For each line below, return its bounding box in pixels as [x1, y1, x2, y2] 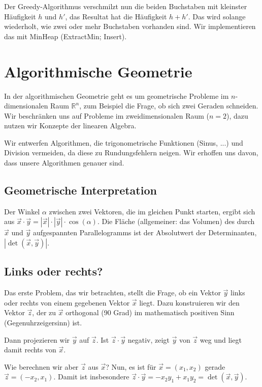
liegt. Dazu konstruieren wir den [139, 297, 240, 308]
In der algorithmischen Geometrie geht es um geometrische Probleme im [4, 90, 229, 101]
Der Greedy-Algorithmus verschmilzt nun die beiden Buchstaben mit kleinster [4, 1, 247, 11]
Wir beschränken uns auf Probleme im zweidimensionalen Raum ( [4, 110, 210, 121]
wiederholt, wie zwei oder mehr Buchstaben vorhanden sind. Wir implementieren [4, 21, 256, 32]
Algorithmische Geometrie [4, 61, 192, 81]
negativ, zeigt [127, 334, 170, 345]
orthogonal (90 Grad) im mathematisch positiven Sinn [65, 307, 235, 318]
